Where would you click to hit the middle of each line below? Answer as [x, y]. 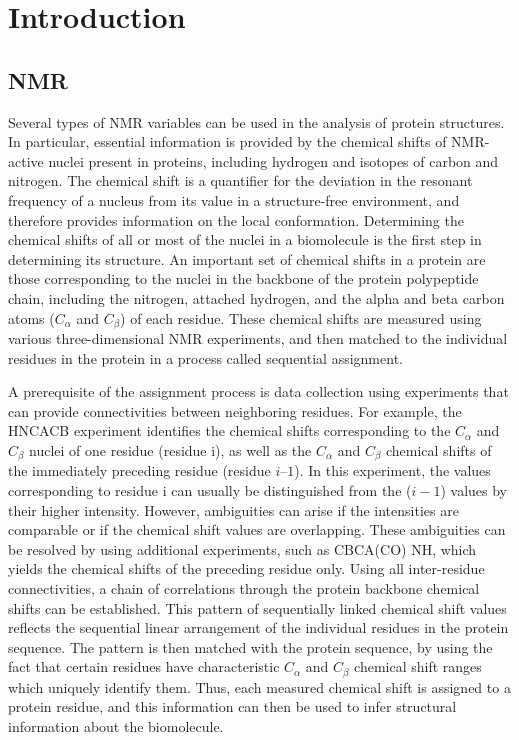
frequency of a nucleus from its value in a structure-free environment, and [234, 199]
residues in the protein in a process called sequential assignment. [205, 357]
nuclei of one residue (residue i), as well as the [170, 449]
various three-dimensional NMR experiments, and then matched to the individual [258, 337]
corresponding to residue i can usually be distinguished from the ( [210, 489]
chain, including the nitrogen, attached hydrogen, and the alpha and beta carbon [256, 297]
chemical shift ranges [418, 666]
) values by [474, 489]
